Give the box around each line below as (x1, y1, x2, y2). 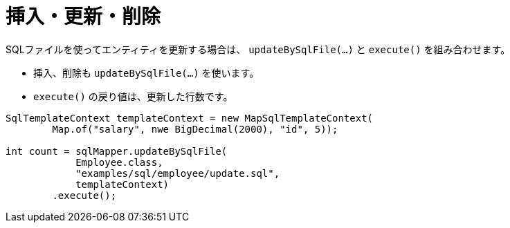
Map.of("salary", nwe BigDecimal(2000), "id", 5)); (52, 123, 338, 135)
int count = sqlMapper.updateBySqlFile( (6, 145, 228, 157)
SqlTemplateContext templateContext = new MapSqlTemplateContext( (6, 112, 374, 124)
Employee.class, (75, 156, 163, 168)
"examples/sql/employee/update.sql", (75, 167, 280, 179)
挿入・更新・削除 (6, 5, 161, 28)
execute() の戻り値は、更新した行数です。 (33, 90, 233, 102)
